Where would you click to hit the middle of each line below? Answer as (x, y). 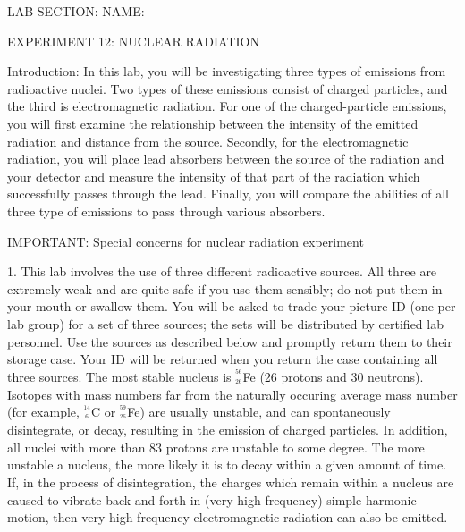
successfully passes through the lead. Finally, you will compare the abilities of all (228, 194)
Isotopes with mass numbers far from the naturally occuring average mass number (232, 394)
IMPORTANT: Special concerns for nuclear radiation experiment (186, 241)
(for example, (43, 412)
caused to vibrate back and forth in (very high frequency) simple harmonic (212, 499)
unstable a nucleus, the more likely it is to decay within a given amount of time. (227, 464)
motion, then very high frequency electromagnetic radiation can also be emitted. (228, 517)
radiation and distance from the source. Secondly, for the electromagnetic (208, 141)
